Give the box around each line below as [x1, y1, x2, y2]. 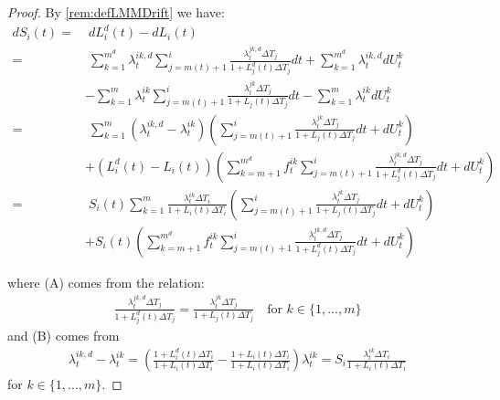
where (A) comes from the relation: [7, 272, 205, 291]
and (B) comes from [7, 325, 120, 344]
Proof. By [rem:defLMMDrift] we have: [7, 3, 225, 21]
